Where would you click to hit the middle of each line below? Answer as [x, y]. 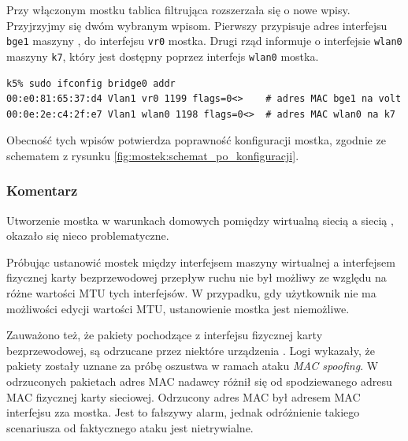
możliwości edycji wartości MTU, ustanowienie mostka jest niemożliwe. [178, 308]
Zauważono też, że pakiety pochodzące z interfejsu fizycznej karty [165, 335]
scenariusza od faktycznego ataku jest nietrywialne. [130, 427]
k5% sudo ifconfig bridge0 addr [91, 83]
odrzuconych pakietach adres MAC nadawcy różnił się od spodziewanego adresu [199, 381]
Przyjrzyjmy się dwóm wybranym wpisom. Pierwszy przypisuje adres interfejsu [197, 25]
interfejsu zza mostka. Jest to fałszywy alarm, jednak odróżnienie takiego [183, 412]
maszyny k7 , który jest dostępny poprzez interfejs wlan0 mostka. [163, 56]
